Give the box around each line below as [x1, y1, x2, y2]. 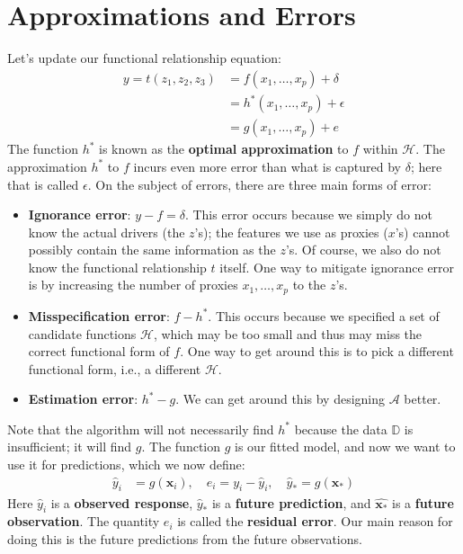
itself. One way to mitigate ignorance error [219, 257, 455, 276]
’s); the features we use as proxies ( [194, 222, 388, 241]
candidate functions [28, 324, 137, 343]
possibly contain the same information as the [28, 240, 276, 259]
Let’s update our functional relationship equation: [7, 49, 281, 67]
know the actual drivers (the [28, 222, 185, 241]
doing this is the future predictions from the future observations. [7, 529, 362, 548]
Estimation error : [28, 389, 138, 408]
